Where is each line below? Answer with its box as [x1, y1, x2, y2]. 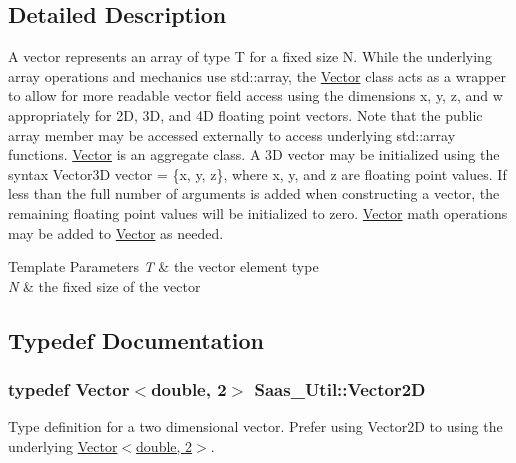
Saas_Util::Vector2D [254, 377, 426, 402]
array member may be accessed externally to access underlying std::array [8, 124, 456, 145]
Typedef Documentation [8, 324, 264, 355]
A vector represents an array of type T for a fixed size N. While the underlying [8, 46, 492, 67]
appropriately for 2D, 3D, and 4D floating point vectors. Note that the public [8, 104, 483, 125]
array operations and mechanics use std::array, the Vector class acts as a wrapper [8, 65, 506, 86]
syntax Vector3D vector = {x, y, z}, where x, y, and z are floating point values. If [8, 163, 507, 184]
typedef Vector [8, 377, 130, 402]
